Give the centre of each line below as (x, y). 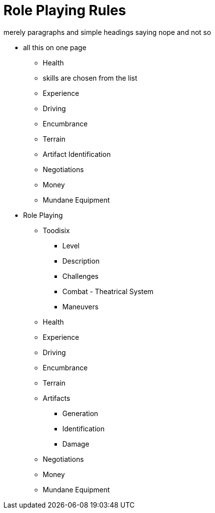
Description (81, 261)
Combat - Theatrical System (108, 291)
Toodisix (56, 230)
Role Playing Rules (65, 10)
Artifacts (56, 398)
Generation (80, 413)
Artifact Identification (77, 154)
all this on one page (55, 47)
